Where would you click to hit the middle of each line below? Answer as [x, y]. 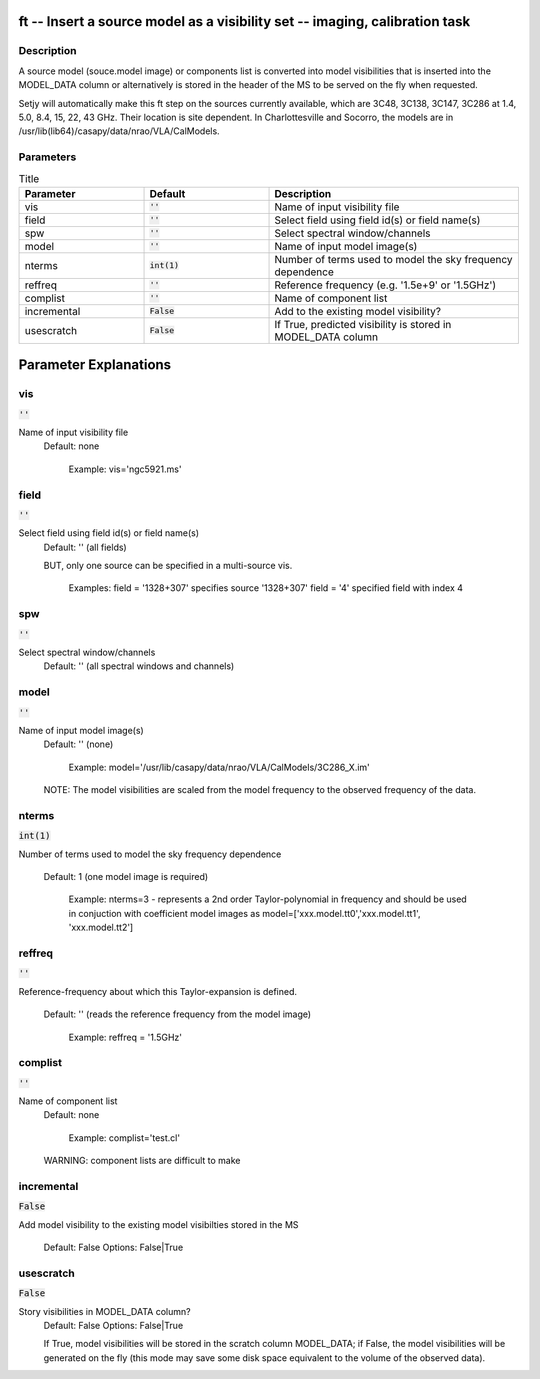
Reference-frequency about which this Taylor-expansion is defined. [158, 991]
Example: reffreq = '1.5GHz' [125, 1037]
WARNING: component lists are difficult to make [142, 1161]
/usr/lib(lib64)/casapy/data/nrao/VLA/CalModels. [119, 131]
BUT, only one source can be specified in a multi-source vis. [168, 566]
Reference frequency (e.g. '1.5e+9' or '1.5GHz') [385, 285]
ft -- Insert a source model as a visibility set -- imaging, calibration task [244, 21]
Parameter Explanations [95, 365]
